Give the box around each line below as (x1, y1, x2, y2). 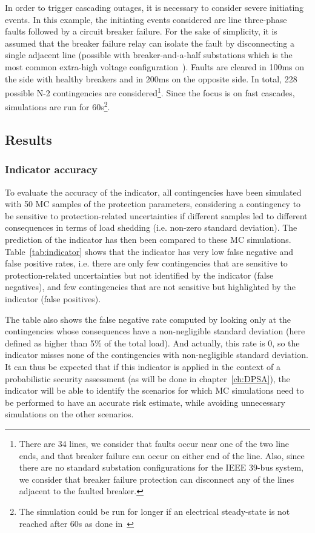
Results (5, 130, 52, 149)
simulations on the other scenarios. (5, 408, 134, 420)
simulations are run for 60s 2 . (5, 99, 110, 113)
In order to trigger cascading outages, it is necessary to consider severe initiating (5, 1, 304, 13)
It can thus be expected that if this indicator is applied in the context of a (5, 360, 280, 372)
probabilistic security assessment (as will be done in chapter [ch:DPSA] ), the (5, 372, 290, 385)
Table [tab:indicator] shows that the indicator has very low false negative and (5, 245, 294, 257)
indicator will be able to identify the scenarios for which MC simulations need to (5, 384, 304, 397)
